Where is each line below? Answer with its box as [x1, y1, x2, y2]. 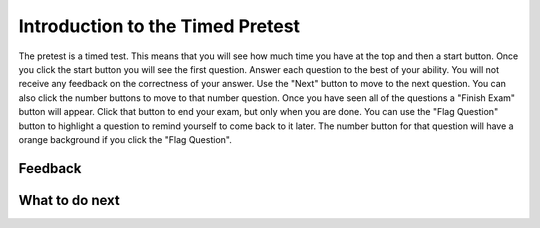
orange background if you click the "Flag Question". [18, 133, 232, 145]
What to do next [18, 191, 120, 209]
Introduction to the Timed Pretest [18, 15, 300, 37]
